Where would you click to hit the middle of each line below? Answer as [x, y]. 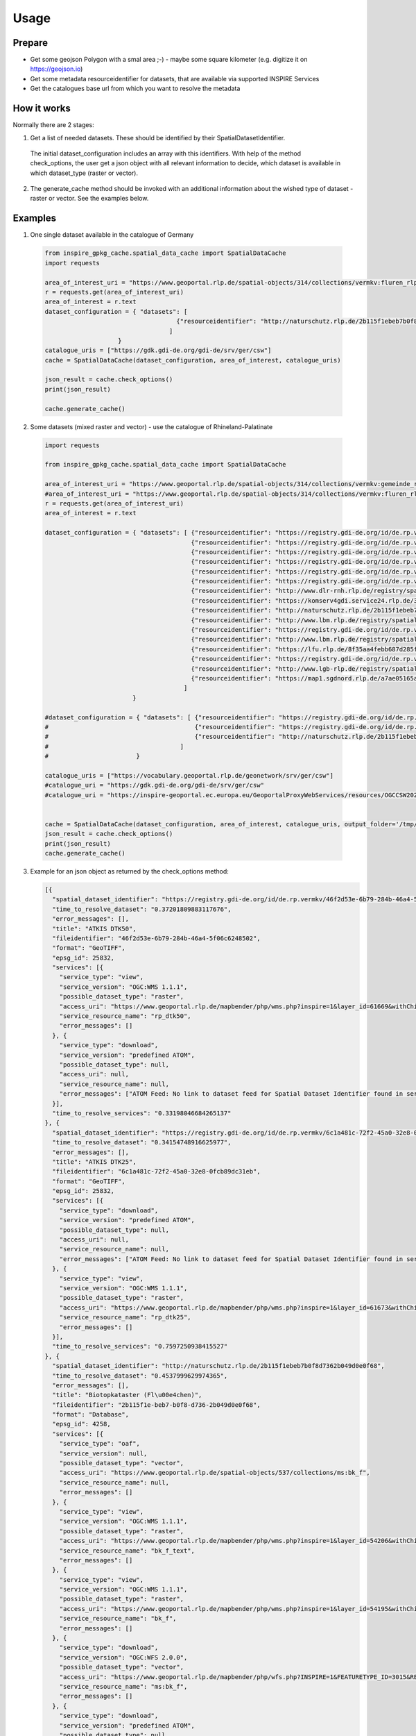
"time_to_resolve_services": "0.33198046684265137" [142, 1113]
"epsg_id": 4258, [81, 1424]
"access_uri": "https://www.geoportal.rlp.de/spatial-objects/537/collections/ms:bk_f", [215, 1473]
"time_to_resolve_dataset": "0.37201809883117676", [142, 909]
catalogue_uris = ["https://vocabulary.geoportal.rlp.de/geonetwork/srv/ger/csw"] [189, 775]
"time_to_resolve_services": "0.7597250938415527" [140, 1346]
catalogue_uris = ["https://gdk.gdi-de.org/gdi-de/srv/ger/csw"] [158, 350]
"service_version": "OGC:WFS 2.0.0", [123, 1657]
